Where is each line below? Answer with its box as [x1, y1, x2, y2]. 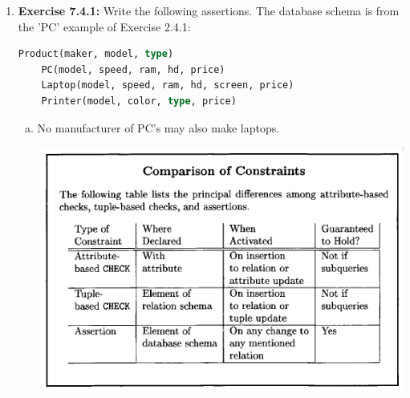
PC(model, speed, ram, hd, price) [41, 63, 225, 75]
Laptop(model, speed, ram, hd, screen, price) [41, 79, 294, 91]
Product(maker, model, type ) [18, 48, 174, 60]
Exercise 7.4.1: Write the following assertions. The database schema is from [18, 2, 400, 18]
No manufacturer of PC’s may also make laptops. [37, 119, 280, 136]
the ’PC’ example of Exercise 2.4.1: [18, 18, 191, 35]
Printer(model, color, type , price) [41, 95, 237, 107]
